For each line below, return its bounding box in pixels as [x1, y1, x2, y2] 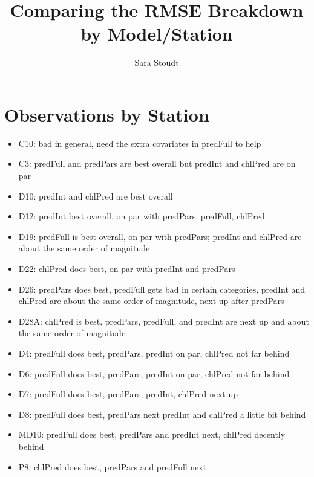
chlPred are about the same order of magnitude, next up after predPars [18, 294, 284, 307]
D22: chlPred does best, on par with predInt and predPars [18, 262, 235, 274]
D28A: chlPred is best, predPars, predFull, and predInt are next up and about [18, 314, 309, 327]
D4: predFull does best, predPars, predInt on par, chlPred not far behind [18, 346, 290, 359]
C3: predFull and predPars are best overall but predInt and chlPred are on [18, 157, 296, 170]
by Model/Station [80, 21, 233, 46]
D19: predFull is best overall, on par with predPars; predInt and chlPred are [18, 230, 302, 242]
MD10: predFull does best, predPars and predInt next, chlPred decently [18, 428, 286, 441]
